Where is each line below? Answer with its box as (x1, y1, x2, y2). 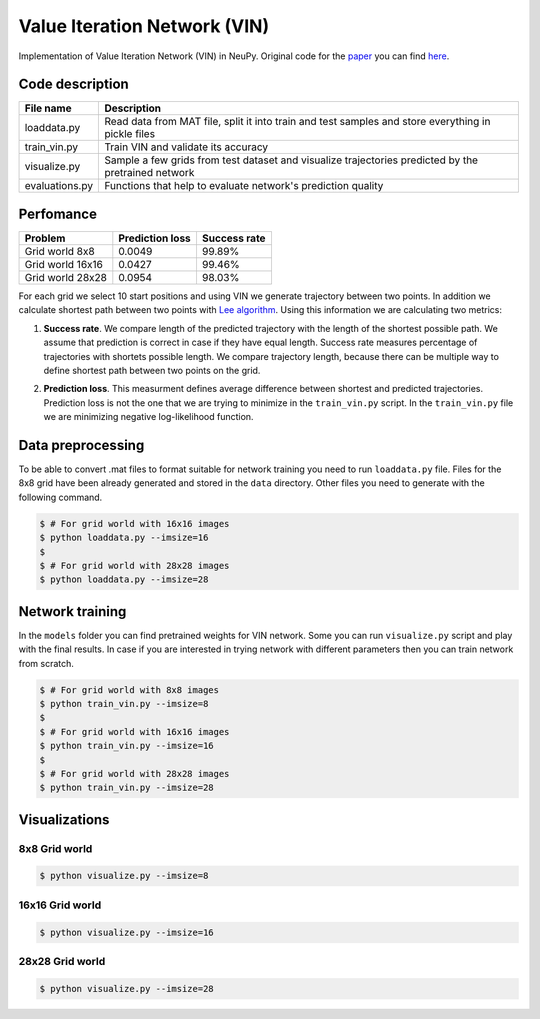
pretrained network (104, 166, 195, 180)
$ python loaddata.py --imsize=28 (39, 574, 209, 585)
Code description (18, 76, 129, 93)
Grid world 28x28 (24, 270, 107, 284)
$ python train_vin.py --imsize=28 (39, 782, 214, 794)
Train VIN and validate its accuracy (104, 140, 269, 154)
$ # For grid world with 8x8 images (39, 684, 220, 695)
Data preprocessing (18, 436, 145, 454)
